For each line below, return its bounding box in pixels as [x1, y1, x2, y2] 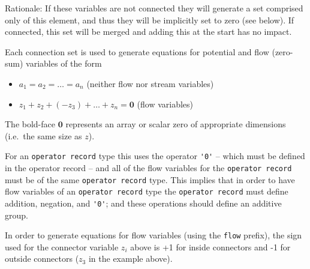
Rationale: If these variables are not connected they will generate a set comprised [5, 2, 303, 14]
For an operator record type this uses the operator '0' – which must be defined [5, 150, 305, 162]
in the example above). [88, 252, 173, 265]
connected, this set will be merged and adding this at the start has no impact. [5, 25, 292, 38]
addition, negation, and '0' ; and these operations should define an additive [5, 196, 282, 209]
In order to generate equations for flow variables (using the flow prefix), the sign [5, 229, 302, 241]
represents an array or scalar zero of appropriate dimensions [65, 118, 286, 130]
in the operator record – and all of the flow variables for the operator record [5, 162, 292, 174]
